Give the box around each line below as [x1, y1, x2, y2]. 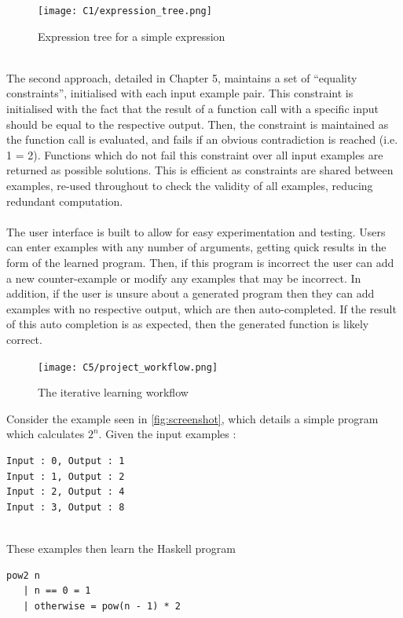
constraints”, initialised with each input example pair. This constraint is [6, 85, 354, 101]
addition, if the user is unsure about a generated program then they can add [6, 285, 375, 302]
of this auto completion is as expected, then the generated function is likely [6, 316, 369, 332]
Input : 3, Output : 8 [6, 501, 125, 513]
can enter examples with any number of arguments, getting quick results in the [6, 239, 387, 255]
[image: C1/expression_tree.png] [38, 5, 212, 16]
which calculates [6, 426, 85, 442]
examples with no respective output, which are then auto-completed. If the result [6, 300, 397, 316]
